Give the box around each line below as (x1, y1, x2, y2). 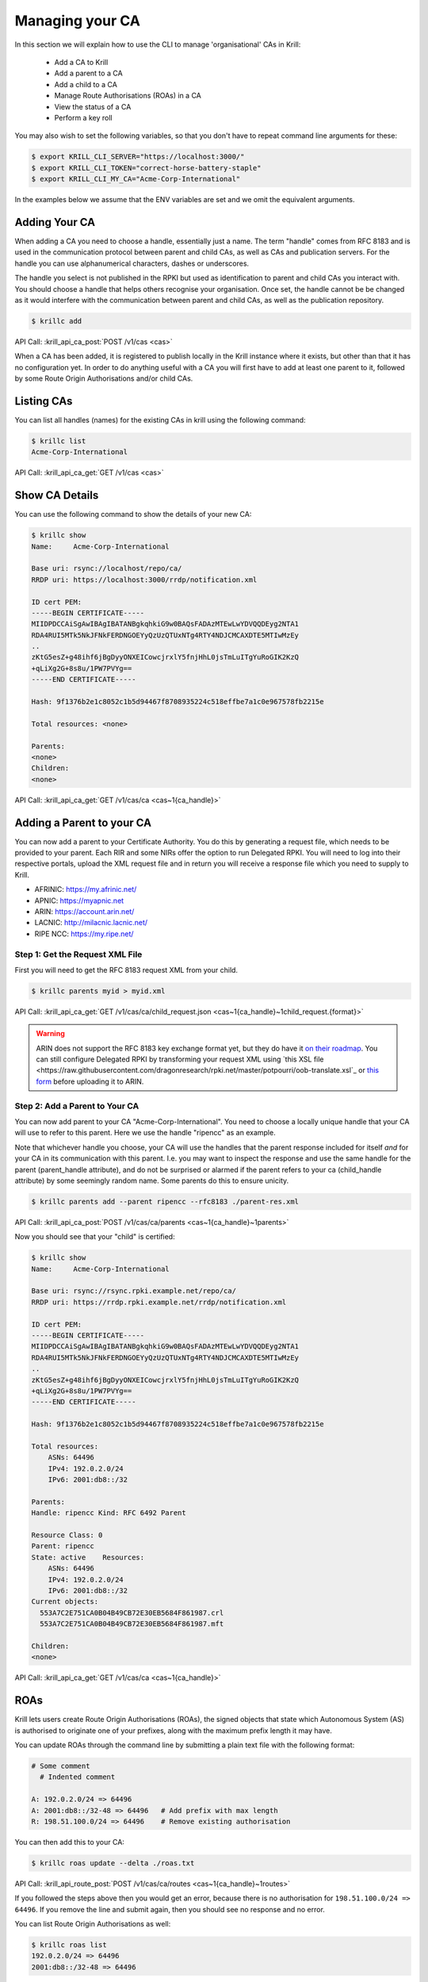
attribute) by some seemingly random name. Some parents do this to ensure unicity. (14, 1176, 289, 1185)
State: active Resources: (31, 1552, 145, 1562)
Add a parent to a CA (54, 68, 123, 78)
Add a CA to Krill (54, 57, 109, 67)
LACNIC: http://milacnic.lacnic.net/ (34, 918, 148, 928)
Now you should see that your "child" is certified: (14, 1232, 175, 1242)
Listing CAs (14, 394, 73, 407)
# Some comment (31, 1762, 90, 1771)
